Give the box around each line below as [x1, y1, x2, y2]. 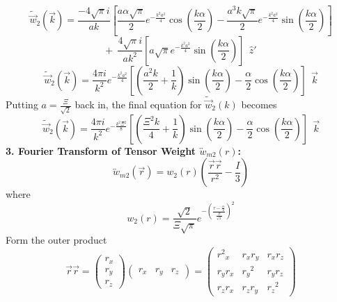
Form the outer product [6, 233, 107, 247]
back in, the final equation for [75, 97, 202, 111]
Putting [6, 97, 38, 111]
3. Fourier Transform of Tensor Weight [6, 143, 196, 158]
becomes [241, 97, 277, 111]
